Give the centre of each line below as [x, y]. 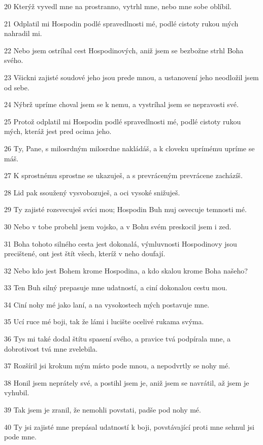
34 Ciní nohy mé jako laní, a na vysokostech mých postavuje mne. [107, 304]
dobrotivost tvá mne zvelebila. [51, 348]
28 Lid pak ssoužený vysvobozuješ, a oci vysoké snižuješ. [92, 192]
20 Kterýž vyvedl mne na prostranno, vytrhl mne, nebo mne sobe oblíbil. [118, 6]
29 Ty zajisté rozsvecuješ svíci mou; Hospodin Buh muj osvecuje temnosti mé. [125, 209]
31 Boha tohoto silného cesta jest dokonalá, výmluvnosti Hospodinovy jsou [121, 243]
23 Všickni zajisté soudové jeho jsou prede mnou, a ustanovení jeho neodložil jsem [131, 77]
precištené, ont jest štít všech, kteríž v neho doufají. [85, 253]
